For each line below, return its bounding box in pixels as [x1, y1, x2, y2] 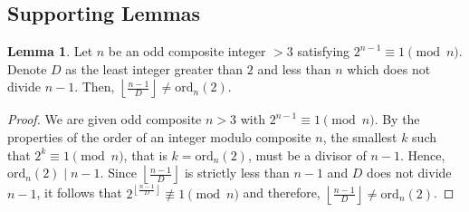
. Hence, [400, 145, 445, 164]
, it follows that [36, 183, 122, 202]
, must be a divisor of [247, 145, 367, 164]
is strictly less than [184, 163, 290, 182]
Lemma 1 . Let [7, 42, 93, 61]
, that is [123, 145, 167, 164]
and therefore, [243, 183, 321, 202]
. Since [100, 163, 138, 182]
